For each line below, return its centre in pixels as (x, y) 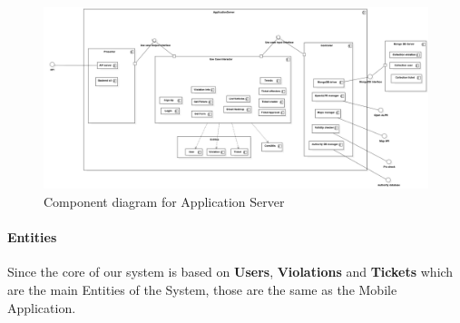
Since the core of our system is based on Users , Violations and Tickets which (230, 272)
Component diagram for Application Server (164, 201)
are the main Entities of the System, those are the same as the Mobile (202, 289)
